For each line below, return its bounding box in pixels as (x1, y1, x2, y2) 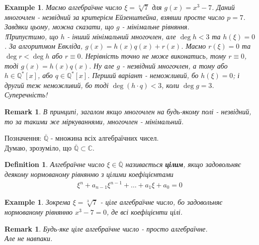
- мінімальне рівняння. (122, 21, 189, 32)
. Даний (212, 2, 235, 12)
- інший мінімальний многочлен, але (67, 31, 176, 41)
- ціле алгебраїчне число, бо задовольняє (100, 197, 223, 207)
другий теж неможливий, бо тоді (4, 80, 109, 90)
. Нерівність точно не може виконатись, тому (81, 50, 226, 61)
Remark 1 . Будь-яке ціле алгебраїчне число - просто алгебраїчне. (4, 223, 208, 234)
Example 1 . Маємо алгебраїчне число (4, 2, 122, 12)
